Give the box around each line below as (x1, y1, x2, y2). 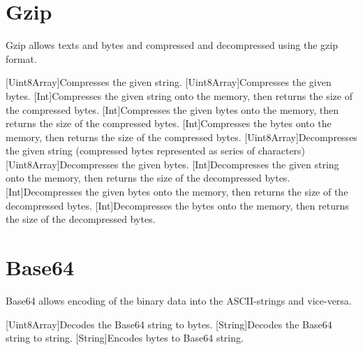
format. (6, 51, 37, 66)
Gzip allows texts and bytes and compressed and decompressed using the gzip (6, 38, 338, 52)
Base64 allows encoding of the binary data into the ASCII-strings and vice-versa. (6, 293, 352, 307)
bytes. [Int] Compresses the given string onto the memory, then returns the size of (6, 88, 353, 103)
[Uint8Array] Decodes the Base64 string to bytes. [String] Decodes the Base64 (6, 316, 332, 331)
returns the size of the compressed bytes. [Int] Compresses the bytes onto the (6, 116, 332, 131)
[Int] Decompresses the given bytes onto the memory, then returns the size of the (6, 184, 348, 199)
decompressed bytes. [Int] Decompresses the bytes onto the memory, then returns (6, 198, 349, 212)
